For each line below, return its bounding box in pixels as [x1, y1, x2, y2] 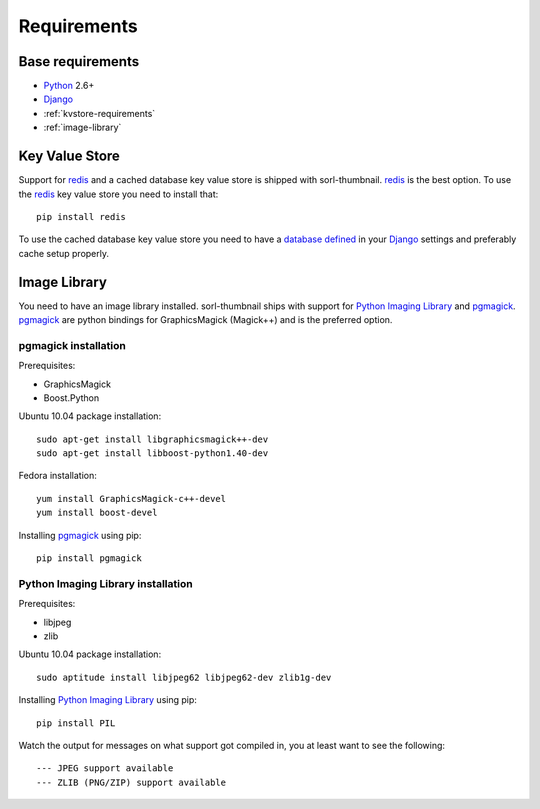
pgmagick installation [18, 338, 127, 352]
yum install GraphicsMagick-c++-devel [36, 493, 227, 504]
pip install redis [36, 211, 127, 222]
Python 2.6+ [43, 80, 95, 92]
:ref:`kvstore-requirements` [43, 107, 156, 119]
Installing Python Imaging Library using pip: [18, 694, 197, 706]
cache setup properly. [18, 247, 110, 259]
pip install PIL [36, 717, 116, 729]
